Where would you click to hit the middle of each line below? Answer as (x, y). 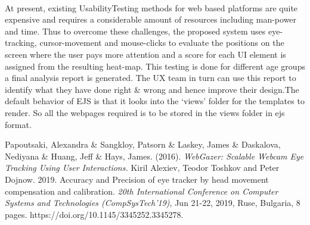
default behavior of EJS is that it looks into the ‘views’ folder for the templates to (155, 101)
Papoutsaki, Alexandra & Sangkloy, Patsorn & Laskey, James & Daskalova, (143, 144)
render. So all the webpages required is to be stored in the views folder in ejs (145, 112)
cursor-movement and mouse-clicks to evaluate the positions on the (162, 43)
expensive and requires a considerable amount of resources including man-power (151, 19)
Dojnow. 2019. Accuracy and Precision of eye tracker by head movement (137, 179)
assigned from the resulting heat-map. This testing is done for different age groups (155, 66)
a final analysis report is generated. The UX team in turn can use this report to (151, 78)
